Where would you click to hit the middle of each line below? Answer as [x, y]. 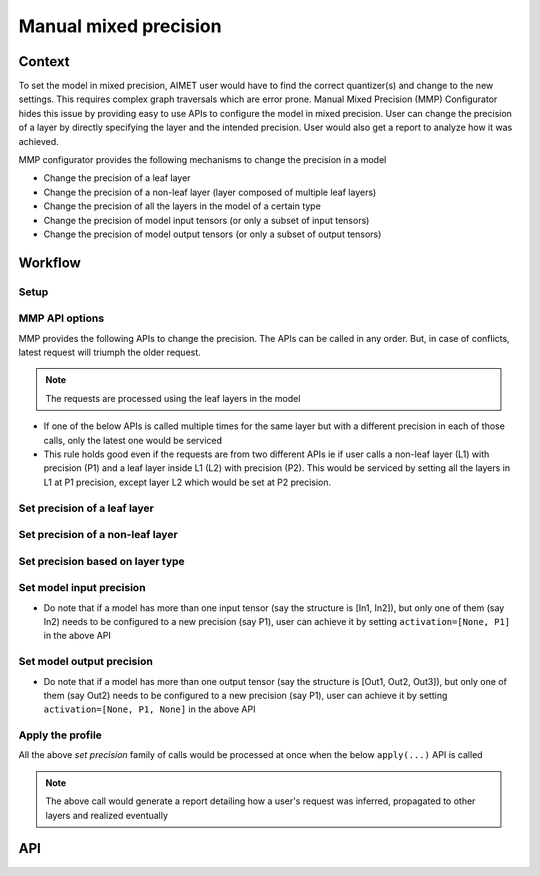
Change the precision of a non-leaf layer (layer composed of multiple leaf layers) [210, 192]
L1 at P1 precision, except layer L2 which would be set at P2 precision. [187, 482]
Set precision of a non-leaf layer [98, 535]
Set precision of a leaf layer [86, 508]
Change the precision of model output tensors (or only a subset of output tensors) [212, 234]
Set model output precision [86, 662]
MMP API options [61, 318]
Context [44, 61]
